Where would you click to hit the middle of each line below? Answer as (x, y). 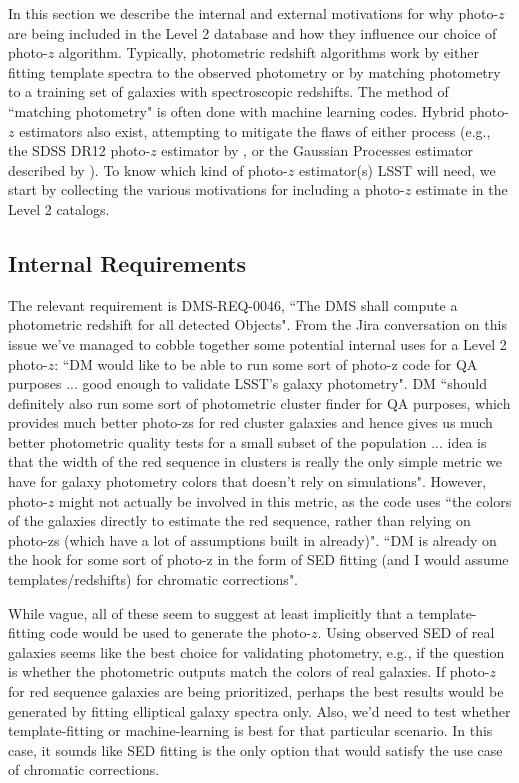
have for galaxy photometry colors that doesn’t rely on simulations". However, (247, 481)
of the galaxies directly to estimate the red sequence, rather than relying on (239, 520)
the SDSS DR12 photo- (79, 150)
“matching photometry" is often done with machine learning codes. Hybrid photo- (258, 110)
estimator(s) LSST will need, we (397, 169)
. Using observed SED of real (406, 632)
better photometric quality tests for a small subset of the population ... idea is (247, 441)
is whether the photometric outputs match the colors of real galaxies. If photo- (249, 671)
